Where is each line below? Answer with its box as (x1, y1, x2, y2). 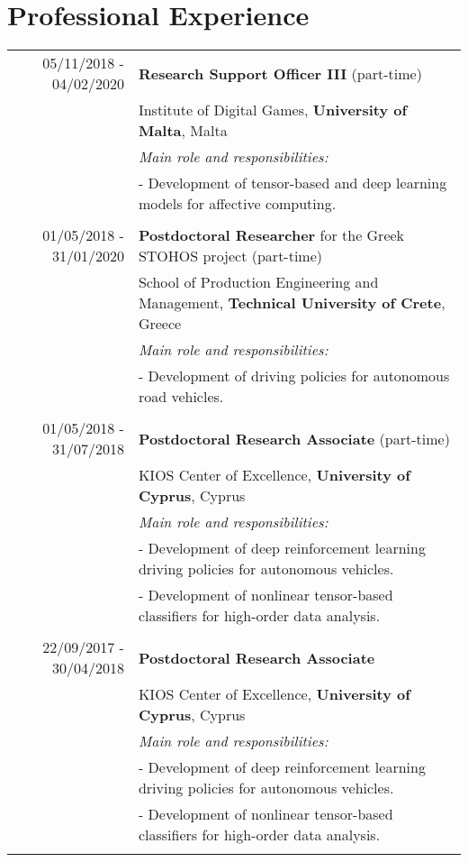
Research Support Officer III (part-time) (138, 62, 422, 84)
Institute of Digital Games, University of (138, 99, 408, 121)
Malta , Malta (138, 120, 228, 142)
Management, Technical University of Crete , (138, 292, 445, 314)
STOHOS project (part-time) (138, 245, 323, 267)
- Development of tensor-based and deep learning (138, 172, 447, 194)
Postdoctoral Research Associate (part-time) (138, 427, 450, 449)
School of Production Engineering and (138, 271, 379, 293)
